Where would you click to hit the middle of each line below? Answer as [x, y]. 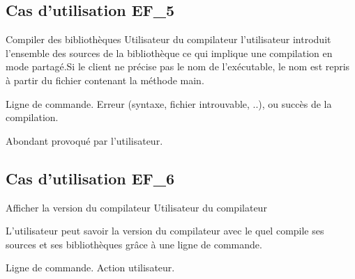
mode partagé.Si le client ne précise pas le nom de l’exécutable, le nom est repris [178, 66]
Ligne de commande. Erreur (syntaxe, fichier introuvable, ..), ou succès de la [169, 103]
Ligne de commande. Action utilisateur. [90, 268]
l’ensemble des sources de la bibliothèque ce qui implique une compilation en [169, 53]
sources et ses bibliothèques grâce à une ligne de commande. [134, 244]
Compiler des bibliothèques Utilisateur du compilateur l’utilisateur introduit [168, 39]
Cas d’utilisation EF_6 [90, 178]
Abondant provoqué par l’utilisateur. [84, 140]
